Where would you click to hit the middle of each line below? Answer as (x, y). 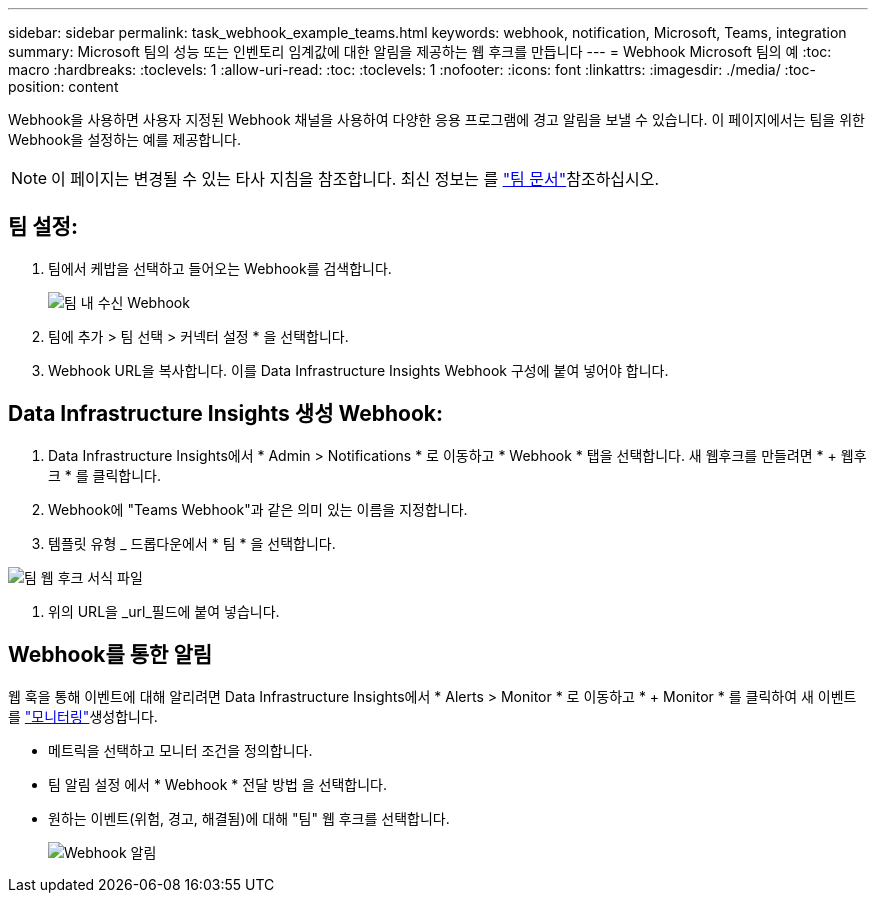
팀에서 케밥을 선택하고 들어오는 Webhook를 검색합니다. (220, 268)
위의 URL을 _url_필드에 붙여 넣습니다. (164, 611)
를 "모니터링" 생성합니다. (83, 716)
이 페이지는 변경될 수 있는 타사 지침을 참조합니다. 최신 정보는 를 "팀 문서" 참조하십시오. (355, 179)
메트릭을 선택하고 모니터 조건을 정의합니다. (180, 750)
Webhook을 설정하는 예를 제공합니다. (124, 139)
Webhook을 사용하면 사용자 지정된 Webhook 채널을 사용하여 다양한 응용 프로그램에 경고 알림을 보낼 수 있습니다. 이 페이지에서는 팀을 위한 (436, 119)
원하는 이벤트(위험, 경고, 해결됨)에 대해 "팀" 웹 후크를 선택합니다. (249, 818)
